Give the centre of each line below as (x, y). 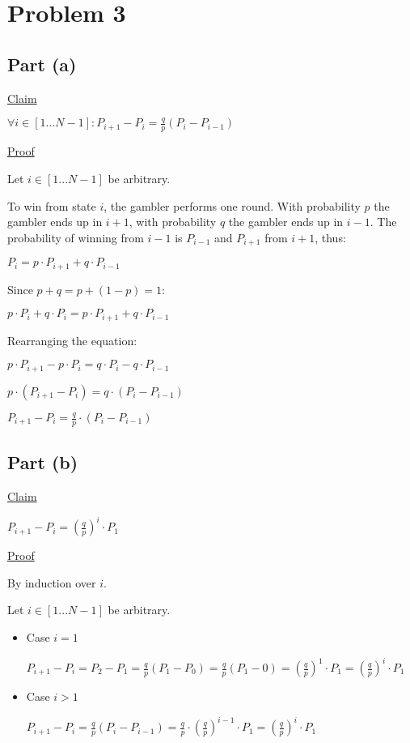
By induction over (52, 582)
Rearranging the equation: (72, 340)
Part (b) (43, 462)
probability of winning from (76, 237)
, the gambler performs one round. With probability (232, 205)
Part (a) (42, 64)
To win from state (52, 205)
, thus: (330, 237)
